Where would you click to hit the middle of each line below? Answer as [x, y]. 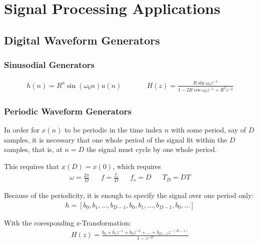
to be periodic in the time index [113, 130]
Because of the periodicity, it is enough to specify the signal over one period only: [129, 195]
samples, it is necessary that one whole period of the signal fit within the [116, 139]
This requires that [32, 166]
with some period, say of [209, 130]
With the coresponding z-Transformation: [67, 222]
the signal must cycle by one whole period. [151, 149]
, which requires [137, 166]
